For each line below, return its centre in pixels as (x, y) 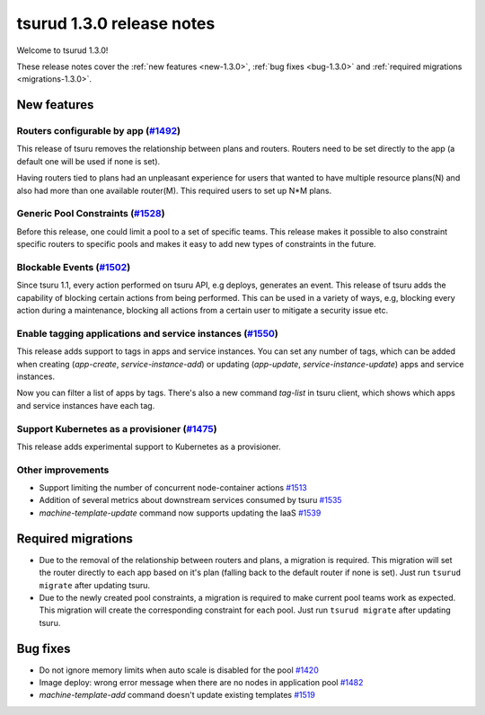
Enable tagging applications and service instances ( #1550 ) (147, 333)
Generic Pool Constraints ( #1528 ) (91, 214)
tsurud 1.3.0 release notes (116, 23)
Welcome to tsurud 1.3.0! (62, 50)
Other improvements (63, 470)
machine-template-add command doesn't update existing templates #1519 (177, 695)
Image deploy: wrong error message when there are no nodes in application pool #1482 (201, 683)
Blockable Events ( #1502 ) (74, 267)
